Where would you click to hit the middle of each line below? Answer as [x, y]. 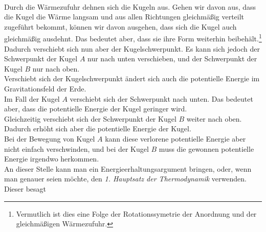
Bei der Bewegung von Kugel [50, 138]
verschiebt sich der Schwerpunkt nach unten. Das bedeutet [161, 98]
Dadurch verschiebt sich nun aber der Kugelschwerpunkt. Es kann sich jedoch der [132, 48]
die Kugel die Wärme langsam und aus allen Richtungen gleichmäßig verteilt [124, 17]
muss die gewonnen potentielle [206, 148]
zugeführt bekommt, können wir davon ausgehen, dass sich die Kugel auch [120, 26]
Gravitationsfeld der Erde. [45, 88]
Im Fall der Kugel [32, 98]
